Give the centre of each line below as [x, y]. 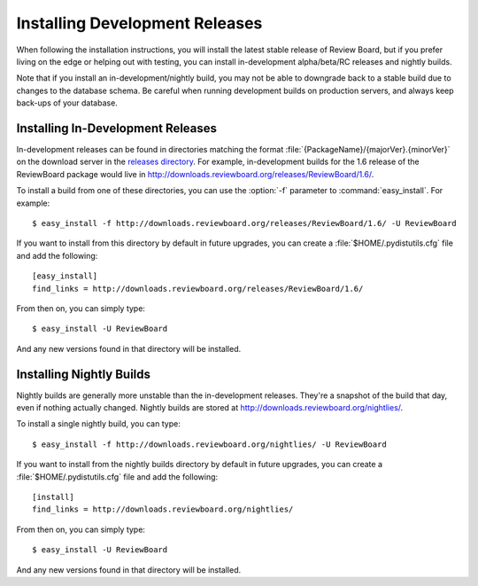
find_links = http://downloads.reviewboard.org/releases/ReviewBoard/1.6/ [198, 289]
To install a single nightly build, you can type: [98, 424]
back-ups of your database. [67, 103]
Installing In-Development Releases [116, 128]
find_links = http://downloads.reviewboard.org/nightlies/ [163, 509]
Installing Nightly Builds [83, 374]
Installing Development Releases [139, 23]
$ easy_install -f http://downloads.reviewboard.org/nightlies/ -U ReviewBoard [209, 444]
